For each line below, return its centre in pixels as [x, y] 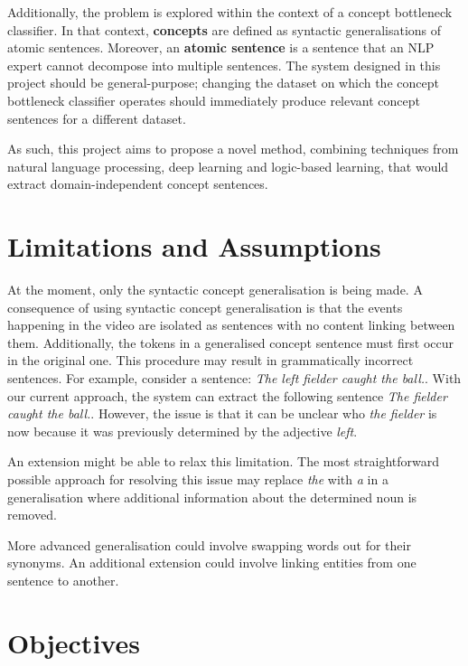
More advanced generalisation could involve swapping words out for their [209, 544]
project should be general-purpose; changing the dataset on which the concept [223, 83]
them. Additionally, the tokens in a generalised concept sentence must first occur [230, 342]
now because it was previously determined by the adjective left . [183, 431]
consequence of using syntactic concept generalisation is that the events [205, 307]
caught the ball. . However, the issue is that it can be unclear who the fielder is [222, 413]
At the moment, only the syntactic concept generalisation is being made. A [215, 290]
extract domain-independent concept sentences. [138, 184]
